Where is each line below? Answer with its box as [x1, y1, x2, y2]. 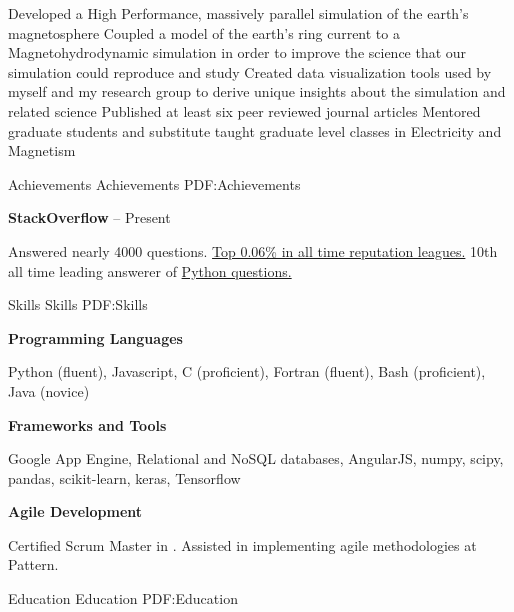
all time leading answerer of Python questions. [8, 260, 292, 281]
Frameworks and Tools [8, 414, 167, 435]
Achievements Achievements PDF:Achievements [8, 173, 301, 194]
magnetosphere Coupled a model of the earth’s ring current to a [8, 22, 400, 43]
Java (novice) [8, 380, 90, 401]
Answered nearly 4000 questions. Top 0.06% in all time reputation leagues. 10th [8, 240, 498, 261]
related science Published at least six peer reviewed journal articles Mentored [8, 100, 481, 121]
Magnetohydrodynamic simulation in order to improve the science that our [8, 42, 467, 63]
